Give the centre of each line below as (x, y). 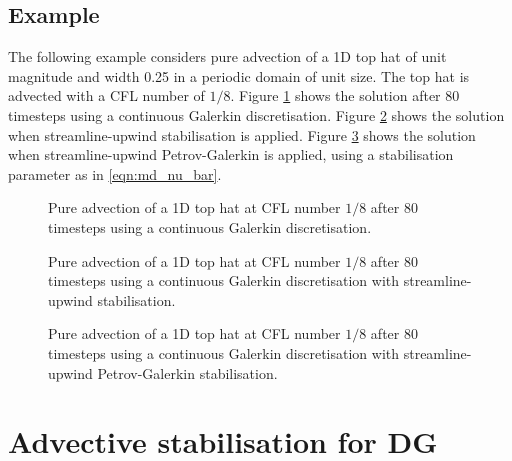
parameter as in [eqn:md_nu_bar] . (115, 173)
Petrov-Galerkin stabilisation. (187, 372)
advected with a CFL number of (106, 95)
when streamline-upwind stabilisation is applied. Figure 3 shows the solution (242, 134)
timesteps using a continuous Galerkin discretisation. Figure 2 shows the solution (256, 114)
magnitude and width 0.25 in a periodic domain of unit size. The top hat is (239, 75)
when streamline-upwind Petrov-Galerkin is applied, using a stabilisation (231, 154)
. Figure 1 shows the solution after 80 (345, 95)
